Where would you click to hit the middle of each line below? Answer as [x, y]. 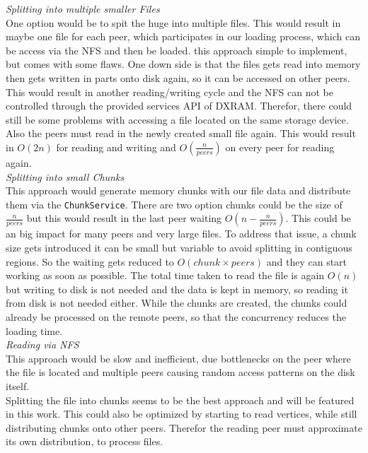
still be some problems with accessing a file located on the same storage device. [177, 119]
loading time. [34, 330]
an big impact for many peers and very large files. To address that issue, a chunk [181, 234]
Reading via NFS [42, 345]
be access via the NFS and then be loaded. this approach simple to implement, [177, 50]
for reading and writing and [116, 147]
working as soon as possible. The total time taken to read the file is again [165, 275]
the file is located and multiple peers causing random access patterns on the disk [180, 372]
